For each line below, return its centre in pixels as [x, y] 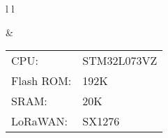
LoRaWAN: [39, 121]
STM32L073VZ [120, 61]
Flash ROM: [41, 81]
